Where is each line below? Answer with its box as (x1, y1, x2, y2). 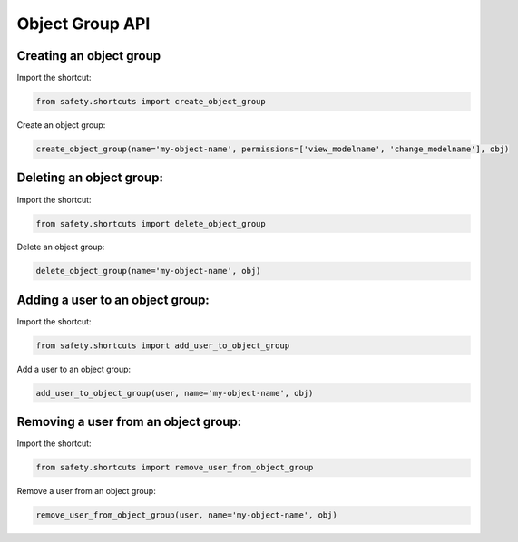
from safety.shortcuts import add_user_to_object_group (35, 340, 290, 351)
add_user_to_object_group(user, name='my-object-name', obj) (35, 388, 314, 398)
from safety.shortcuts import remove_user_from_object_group (35, 462, 314, 473)
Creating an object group (16, 48, 161, 63)
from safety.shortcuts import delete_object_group (35, 218, 267, 228)
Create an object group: (16, 120, 106, 131)
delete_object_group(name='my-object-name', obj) (35, 266, 261, 276)
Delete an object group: (16, 241, 105, 253)
